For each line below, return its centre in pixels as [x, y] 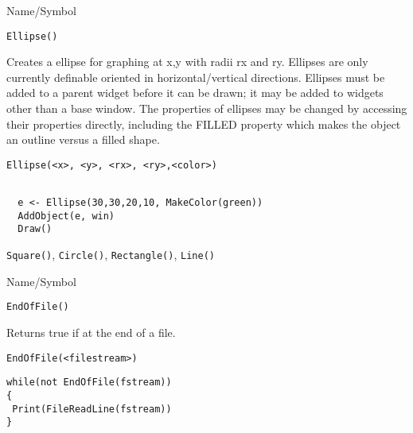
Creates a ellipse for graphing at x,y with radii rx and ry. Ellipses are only [187, 62]
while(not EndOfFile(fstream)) [89, 383]
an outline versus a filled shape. [83, 139]
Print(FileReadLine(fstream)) [92, 409]
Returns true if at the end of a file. [91, 332]
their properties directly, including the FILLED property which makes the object [204, 124]
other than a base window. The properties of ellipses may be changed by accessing [207, 108]
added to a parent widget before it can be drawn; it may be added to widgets [195, 93]
